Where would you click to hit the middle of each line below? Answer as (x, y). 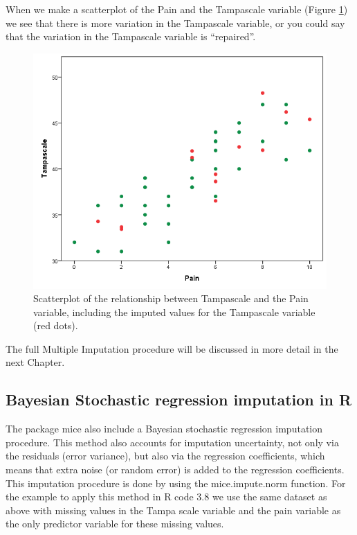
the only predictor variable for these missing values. (115, 524)
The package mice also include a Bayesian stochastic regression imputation (164, 429)
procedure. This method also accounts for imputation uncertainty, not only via (172, 442)
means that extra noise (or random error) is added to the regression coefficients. (175, 470)
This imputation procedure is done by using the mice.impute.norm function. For (176, 483)
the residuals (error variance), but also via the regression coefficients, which (165, 456)
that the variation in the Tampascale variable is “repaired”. (131, 36)
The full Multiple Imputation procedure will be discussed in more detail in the (172, 348)
